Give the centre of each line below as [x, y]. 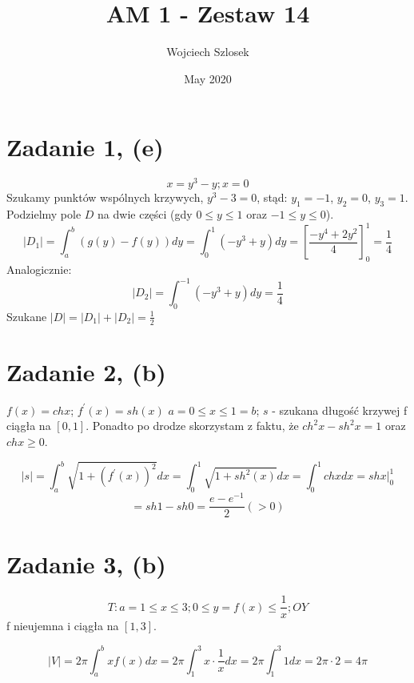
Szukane [27, 316]
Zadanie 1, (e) [85, 147]
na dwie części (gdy [145, 214]
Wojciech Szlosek [208, 52]
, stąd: [272, 197]
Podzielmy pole [44, 214]
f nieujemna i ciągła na [63, 626]
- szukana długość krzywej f [340, 410]
